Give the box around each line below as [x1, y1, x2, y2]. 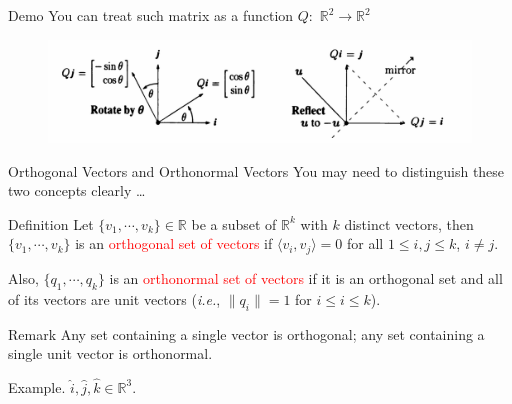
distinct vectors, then [344, 213, 474, 234]
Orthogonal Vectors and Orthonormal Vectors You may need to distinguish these [8, 160, 505, 181]
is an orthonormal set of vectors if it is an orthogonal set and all [109, 267, 503, 288]
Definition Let [8, 213, 94, 234]
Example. [8, 376, 66, 397]
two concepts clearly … [8, 180, 146, 201]
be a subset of [191, 213, 277, 234]
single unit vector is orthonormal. [8, 343, 213, 364]
